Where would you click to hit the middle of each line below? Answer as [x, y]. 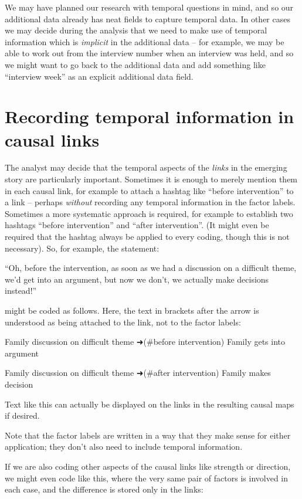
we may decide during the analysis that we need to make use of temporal [136, 30]
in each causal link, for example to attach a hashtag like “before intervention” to [149, 190]
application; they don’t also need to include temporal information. [124, 447]
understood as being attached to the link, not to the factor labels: [123, 322]
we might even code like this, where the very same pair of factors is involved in [147, 478]
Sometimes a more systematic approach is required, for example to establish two [149, 213]
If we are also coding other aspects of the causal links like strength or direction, [148, 466]
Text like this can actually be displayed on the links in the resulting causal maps [150, 404]
